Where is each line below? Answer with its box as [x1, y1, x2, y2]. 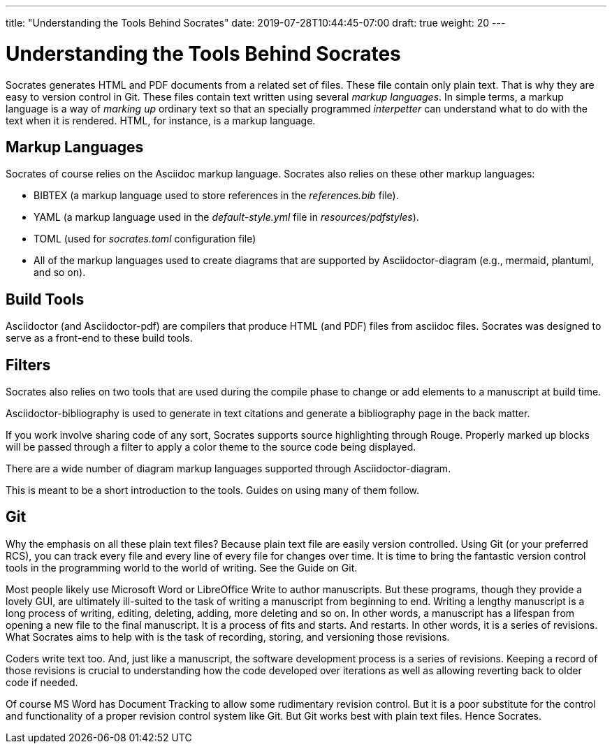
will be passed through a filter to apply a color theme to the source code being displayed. [6, 441, 416, 453]
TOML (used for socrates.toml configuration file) [34, 233, 256, 245]
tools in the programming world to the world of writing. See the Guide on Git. [6, 561, 358, 574]
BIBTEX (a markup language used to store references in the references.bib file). [34, 189, 399, 202]
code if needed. [6, 676, 78, 688]
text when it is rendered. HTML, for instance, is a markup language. [6, 114, 316, 126]
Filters [6, 356, 51, 374]
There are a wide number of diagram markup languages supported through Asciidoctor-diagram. [6, 463, 451, 475]
